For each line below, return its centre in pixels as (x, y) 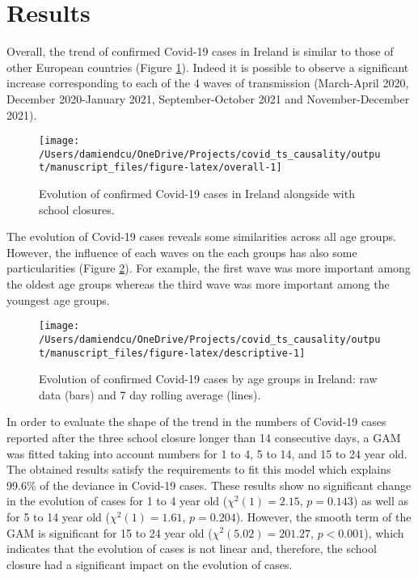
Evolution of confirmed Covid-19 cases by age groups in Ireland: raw (208, 379)
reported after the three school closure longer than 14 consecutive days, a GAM (204, 437)
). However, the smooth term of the (323, 516)
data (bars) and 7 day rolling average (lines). (150, 394)
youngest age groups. (58, 300)
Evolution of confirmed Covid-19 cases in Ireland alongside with (197, 194)
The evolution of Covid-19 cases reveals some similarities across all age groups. (201, 236)
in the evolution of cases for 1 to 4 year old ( (117, 501)
